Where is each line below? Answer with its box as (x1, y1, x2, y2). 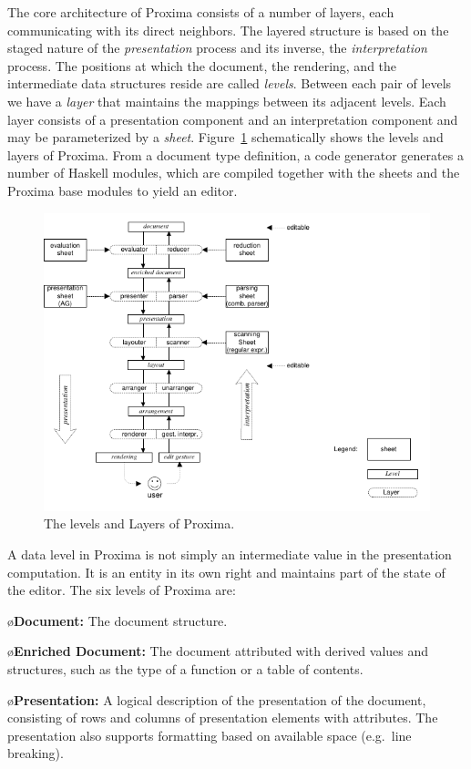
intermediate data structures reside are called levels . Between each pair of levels (7, 74, 452, 93)
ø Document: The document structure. (7, 610, 228, 630)
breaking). (7, 743, 64, 763)
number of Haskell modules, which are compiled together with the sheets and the (7, 163, 460, 182)
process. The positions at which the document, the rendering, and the (7, 56, 397, 75)
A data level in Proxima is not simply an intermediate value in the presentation (7, 544, 452, 563)
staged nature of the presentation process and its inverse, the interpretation (7, 38, 427, 57)
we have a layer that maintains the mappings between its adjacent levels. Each (7, 91, 446, 110)
